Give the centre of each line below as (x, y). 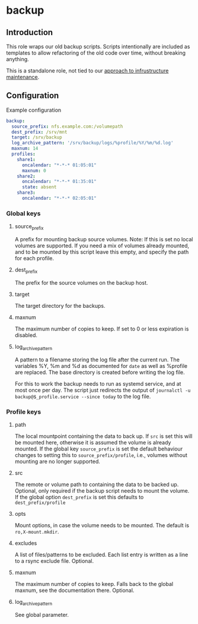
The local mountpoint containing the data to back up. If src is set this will (103, 436)
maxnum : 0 (34, 171)
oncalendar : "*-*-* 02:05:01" (59, 198)
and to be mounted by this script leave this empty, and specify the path (102, 252)
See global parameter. (42, 614)
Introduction (30, 32)
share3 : (26, 193)
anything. (18, 59)
